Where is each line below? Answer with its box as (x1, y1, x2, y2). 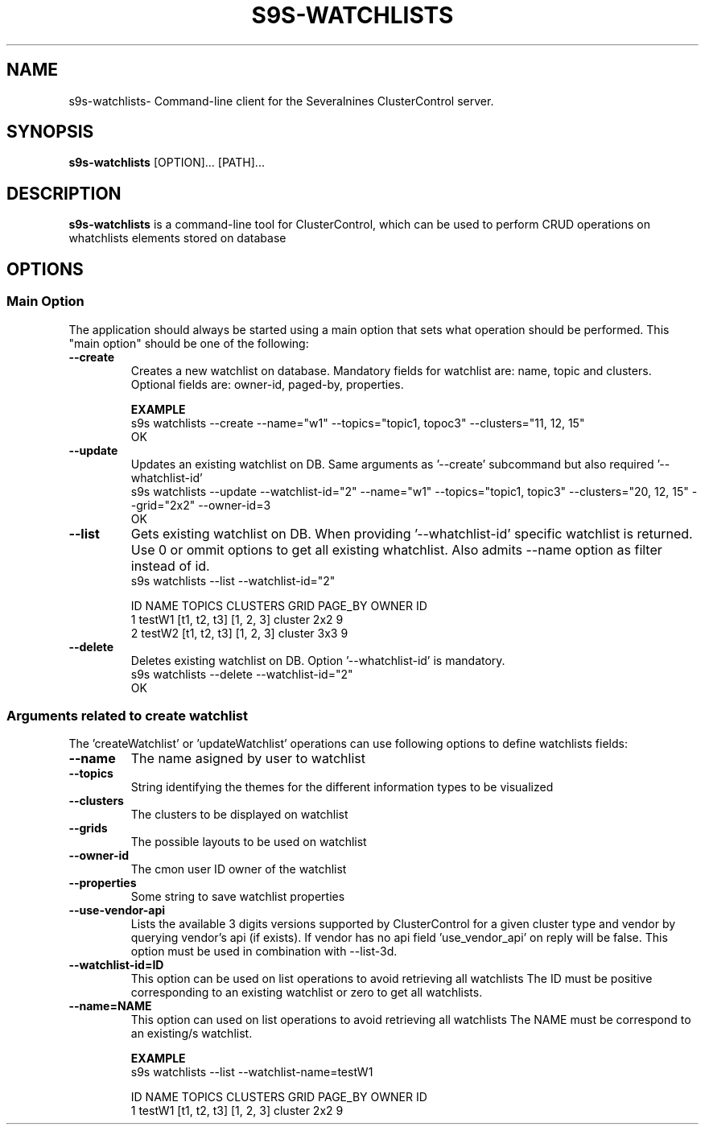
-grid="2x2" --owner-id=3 (130, 497, 271, 512)
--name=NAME (68, 999, 152, 1013)
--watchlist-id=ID (68, 958, 164, 972)
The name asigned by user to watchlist (130, 750, 365, 767)
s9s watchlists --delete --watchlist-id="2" (130, 667, 353, 681)
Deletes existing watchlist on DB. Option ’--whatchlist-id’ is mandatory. (130, 653, 505, 667)
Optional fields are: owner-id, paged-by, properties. (130, 377, 404, 391)
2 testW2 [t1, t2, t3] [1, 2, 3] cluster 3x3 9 (130, 625, 348, 640)
